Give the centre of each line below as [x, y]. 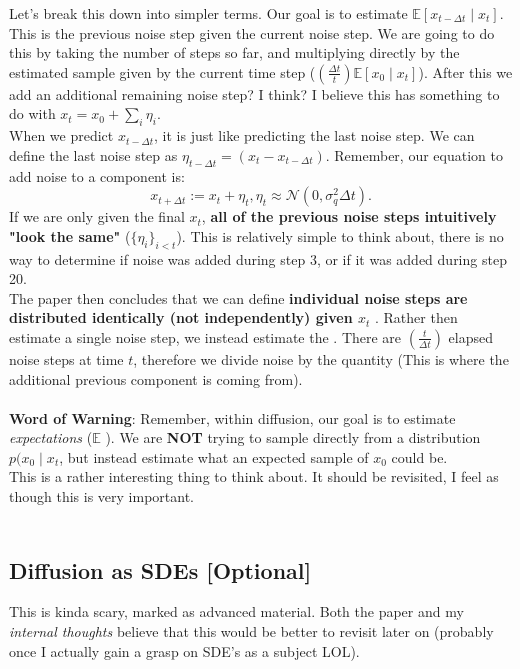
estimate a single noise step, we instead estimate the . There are [205, 336]
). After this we [465, 71]
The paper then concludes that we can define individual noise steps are [238, 297]
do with [32, 113]
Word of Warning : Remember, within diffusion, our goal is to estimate [232, 417]
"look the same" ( [70, 235]
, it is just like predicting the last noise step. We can [314, 135]
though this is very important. [101, 496]
